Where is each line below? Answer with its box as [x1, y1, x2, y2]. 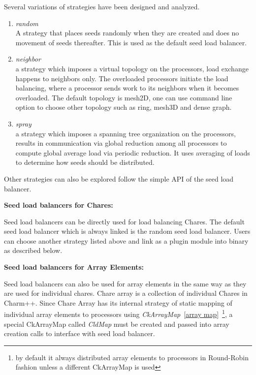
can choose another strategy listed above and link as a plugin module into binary [4, 235, 249, 246]
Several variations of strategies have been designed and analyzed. [4, 1, 200, 11]
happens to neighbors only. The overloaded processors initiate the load [15, 73, 228, 83]
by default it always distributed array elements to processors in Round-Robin [15, 352, 249, 362]
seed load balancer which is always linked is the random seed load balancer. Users [4, 226, 251, 236]
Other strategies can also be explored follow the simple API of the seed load [4, 173, 234, 184]
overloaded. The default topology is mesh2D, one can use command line [15, 92, 232, 102]
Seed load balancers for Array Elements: [4, 262, 144, 272]
